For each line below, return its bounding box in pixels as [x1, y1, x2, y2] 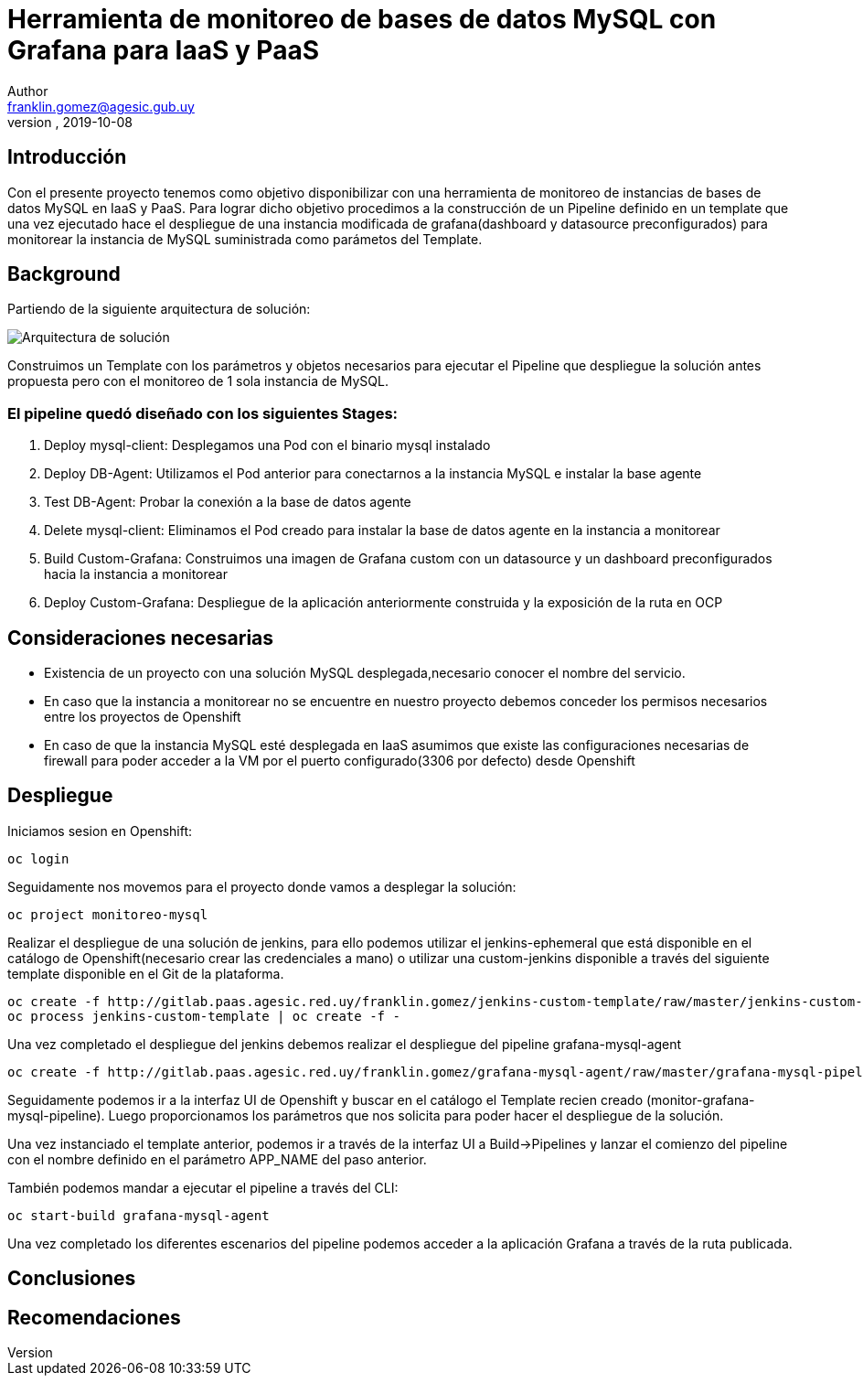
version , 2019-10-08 [7, 113, 133, 130]
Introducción [7, 145, 127, 169]
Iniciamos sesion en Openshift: [7, 822, 193, 839]
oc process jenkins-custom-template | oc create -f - [7, 1008, 400, 1024]
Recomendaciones [7, 1305, 181, 1329]
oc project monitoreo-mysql [7, 906, 208, 922]
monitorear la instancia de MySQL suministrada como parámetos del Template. [7, 230, 483, 247]
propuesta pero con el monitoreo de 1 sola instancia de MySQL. [7, 373, 389, 390]
